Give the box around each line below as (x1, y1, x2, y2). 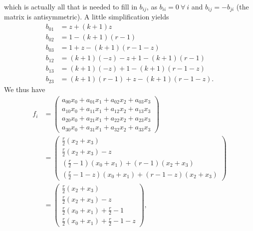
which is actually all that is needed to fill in (4, 1, 137, 11)
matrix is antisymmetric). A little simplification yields (4, 11, 169, 22)
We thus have (4, 84, 45, 95)
